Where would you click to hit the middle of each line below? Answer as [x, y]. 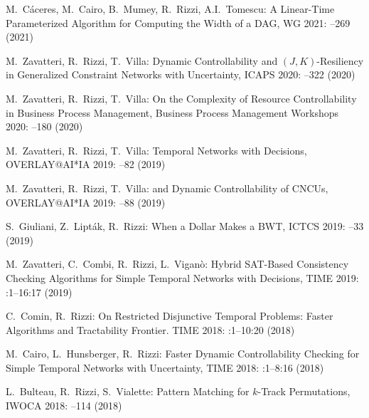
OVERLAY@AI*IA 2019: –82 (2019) [86, 164]
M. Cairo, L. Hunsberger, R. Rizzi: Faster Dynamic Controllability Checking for [183, 354]
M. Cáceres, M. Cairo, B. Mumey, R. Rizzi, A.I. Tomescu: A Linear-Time [170, 9]
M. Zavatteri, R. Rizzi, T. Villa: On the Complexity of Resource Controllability [181, 98]
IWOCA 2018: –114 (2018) [64, 406]
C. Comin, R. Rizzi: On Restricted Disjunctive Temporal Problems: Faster [170, 316]
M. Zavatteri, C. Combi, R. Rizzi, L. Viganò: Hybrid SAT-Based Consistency [177, 264]
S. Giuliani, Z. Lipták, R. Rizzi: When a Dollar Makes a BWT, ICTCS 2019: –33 [185, 226]
